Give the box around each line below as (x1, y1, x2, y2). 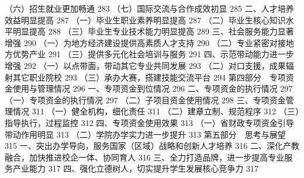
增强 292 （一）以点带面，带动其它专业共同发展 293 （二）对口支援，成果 (5, 59, 286, 71)
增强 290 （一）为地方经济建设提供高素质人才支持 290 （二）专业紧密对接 (5, 36, 286, 48)
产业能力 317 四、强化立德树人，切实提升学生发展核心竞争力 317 (12, 162, 258, 174)
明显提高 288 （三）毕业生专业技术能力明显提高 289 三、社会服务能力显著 (12, 25, 294, 37)
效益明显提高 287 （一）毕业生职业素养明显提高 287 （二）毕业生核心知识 (5, 13, 286, 26)
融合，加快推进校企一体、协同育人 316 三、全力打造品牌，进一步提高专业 (5, 151, 285, 163)
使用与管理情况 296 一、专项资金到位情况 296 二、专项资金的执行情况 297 (12, 82, 293, 95)
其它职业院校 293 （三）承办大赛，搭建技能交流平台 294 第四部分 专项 (12, 71, 286, 83)
